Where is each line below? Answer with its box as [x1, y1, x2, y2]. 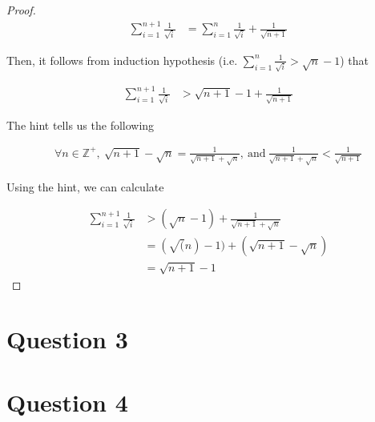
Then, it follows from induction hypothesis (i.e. [6, 51, 238, 68]
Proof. [6, 2, 36, 18]
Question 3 [6, 323, 128, 356]
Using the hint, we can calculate [6, 178, 164, 195]
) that [340, 51, 369, 68]
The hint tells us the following [6, 116, 155, 133]
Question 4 [6, 385, 128, 418]
